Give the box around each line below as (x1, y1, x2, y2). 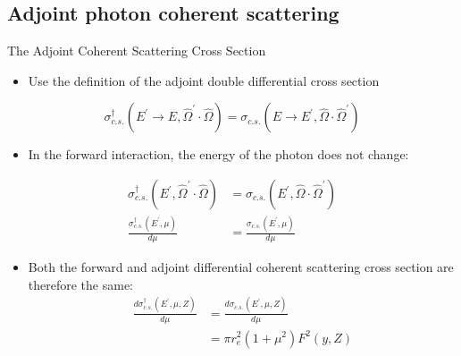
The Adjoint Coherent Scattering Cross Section (7, 41, 266, 60)
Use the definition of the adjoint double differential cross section (28, 71, 380, 89)
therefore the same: (28, 275, 133, 293)
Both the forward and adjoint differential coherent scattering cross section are (28, 258, 454, 276)
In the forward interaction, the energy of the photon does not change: (28, 145, 409, 164)
